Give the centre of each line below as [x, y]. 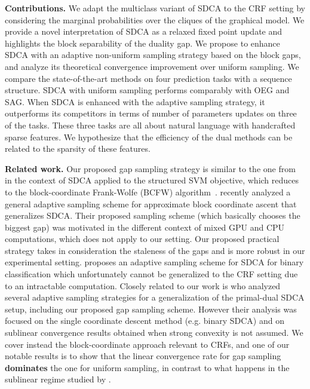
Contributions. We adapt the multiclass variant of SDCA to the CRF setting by [155, 8]
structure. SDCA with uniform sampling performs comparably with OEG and [147, 90]
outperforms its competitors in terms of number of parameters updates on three [151, 113]
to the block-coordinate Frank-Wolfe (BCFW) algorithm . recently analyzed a [148, 192]
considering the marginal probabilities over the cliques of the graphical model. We [155, 19]
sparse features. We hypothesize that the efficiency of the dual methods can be [149, 137]
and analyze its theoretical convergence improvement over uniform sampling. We [152, 66]
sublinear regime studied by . [58, 379]
